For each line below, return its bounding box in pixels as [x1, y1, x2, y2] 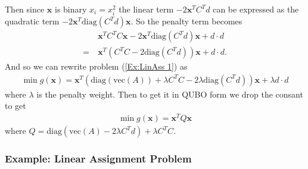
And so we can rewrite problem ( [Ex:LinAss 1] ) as [5, 60, 188, 73]
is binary [55, 3, 87, 15]
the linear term [119, 3, 174, 15]
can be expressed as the [213, 3, 299, 15]
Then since [5, 3, 45, 15]
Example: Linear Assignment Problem [5, 151, 192, 166]
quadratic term [5, 15, 60, 27]
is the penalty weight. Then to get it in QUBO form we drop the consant [36, 87, 303, 100]
